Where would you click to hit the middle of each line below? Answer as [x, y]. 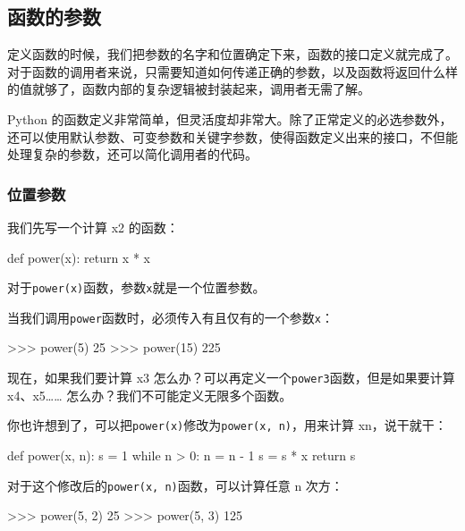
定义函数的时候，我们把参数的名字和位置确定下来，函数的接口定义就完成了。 [232, 54]
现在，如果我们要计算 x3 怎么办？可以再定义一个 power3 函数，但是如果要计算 [231, 378]
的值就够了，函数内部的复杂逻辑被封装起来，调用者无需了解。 [189, 89]
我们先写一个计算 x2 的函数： [93, 227]
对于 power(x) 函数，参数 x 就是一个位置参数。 [136, 287]
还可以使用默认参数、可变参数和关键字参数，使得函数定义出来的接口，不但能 [232, 136]
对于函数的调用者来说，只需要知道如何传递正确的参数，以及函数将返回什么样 [232, 71]
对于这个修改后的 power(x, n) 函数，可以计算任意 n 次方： [175, 485]
